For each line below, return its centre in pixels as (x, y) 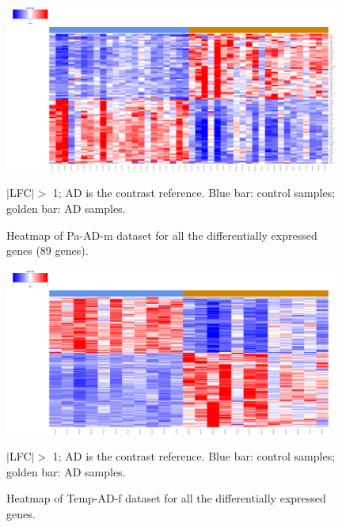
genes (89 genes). (47, 250)
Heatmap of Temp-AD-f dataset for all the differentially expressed (166, 498)
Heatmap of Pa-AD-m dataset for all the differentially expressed (162, 235)
